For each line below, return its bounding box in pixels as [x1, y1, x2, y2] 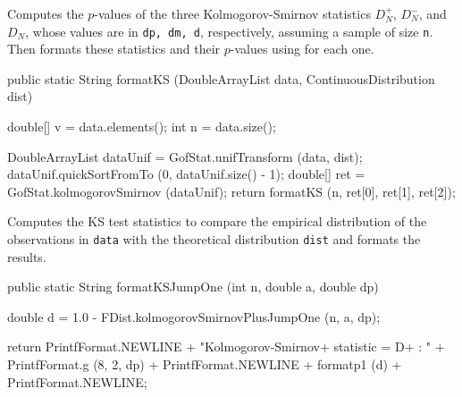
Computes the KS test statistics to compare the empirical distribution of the [7, 212, 427, 231]
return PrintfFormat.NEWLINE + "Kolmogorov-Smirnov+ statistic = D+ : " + [7, 337, 445, 356]
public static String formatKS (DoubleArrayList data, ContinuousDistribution [7, 69, 435, 88]
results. [7, 247, 46, 266]
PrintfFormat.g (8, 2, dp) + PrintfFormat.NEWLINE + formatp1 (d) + [7, 355, 402, 374]
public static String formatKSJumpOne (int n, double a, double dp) [7, 277, 379, 296]
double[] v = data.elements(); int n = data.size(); [7, 117, 276, 136]
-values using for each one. [230, 39, 374, 58]
